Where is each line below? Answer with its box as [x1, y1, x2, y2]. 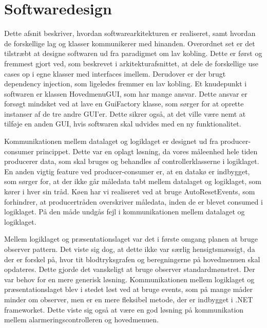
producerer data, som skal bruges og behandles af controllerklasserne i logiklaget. [4, 156, 259, 167]
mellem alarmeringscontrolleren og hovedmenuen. [4, 314, 159, 325]
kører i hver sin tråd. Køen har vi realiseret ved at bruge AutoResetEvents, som [4, 186, 255, 197]
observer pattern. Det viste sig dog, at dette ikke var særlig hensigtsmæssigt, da [4, 244, 255, 254]
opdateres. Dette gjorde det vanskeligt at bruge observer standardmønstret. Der [4, 264, 255, 275]
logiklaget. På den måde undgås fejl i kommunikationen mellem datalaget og [4, 206, 245, 217]
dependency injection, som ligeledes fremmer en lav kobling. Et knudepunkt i [4, 78, 247, 89]
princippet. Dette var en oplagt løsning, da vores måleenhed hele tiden [36, 145, 258, 156]
